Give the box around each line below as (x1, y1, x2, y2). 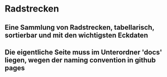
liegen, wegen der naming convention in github (5, 56, 156, 64)
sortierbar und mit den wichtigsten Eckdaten (5, 31, 148, 39)
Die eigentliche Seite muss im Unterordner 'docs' (5, 48, 162, 56)
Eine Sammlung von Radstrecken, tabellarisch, (5, 23, 154, 32)
